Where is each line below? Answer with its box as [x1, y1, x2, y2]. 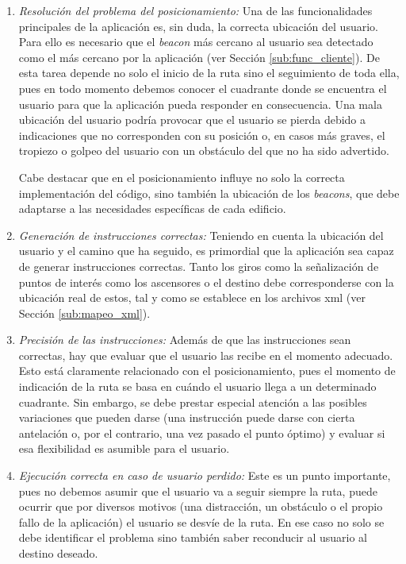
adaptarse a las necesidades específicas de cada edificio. [18, 200, 286, 217]
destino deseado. [18, 545, 98, 561]
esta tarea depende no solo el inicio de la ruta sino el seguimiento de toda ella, [18, 64, 400, 81]
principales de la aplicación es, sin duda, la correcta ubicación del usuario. [18, 17, 378, 34]
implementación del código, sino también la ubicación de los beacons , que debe [18, 184, 400, 201]
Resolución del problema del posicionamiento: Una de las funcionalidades [18, 2, 373, 18]
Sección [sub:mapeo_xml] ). [18, 304, 151, 321]
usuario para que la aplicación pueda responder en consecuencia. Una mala [18, 95, 382, 112]
